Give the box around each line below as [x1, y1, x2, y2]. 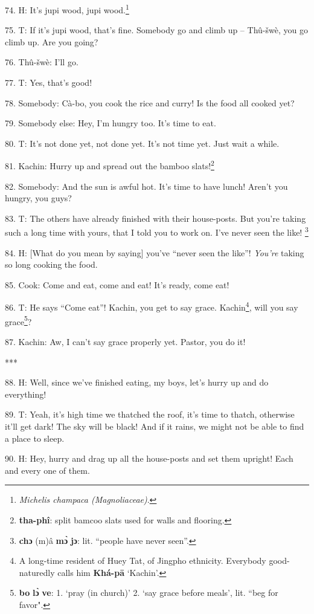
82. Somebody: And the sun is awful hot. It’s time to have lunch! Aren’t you [5, 179, 288, 192]
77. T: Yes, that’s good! [5, 76, 92, 89]
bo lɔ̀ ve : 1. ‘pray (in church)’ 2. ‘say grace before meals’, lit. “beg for [19, 586, 278, 599]
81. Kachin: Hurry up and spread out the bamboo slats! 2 [5, 158, 214, 172]
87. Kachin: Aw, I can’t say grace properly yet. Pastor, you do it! [5, 335, 246, 347]
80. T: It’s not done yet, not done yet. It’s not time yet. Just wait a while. [5, 137, 280, 149]
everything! [5, 387, 46, 400]
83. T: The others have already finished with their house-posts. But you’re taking [5, 212, 306, 224]
